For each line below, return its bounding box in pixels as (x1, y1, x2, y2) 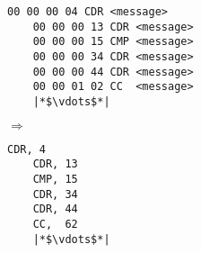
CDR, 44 (32, 203, 78, 216)
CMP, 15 (32, 172, 78, 185)
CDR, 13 (32, 158, 78, 171)
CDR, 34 (32, 187, 78, 201)
